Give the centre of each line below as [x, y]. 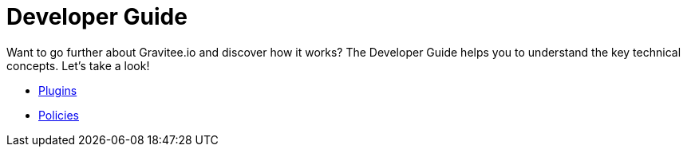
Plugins [58, 90]
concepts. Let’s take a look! [78, 65]
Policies [59, 115]
